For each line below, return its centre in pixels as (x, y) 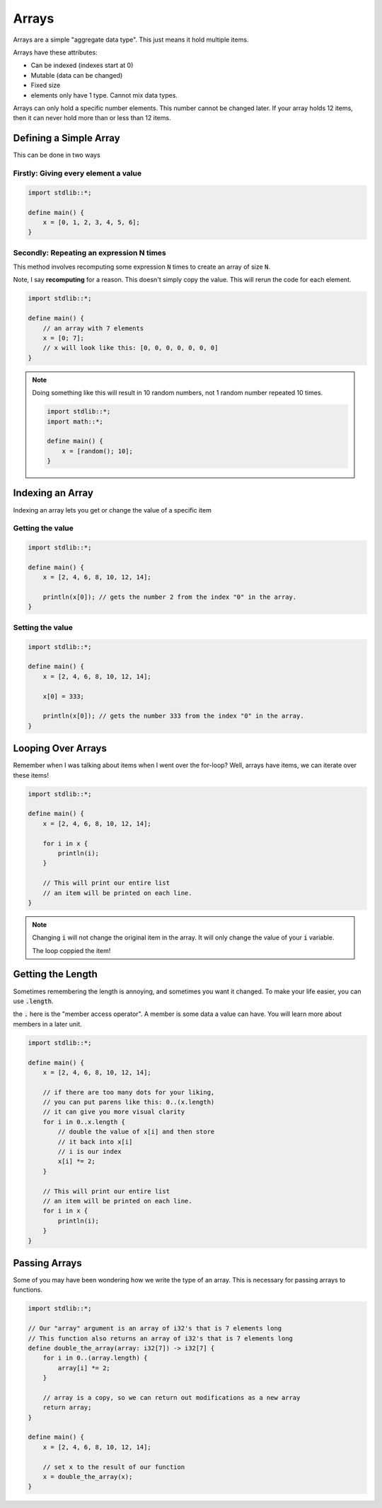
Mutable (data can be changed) (77, 75)
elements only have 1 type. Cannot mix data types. (104, 95)
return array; (67, 1408)
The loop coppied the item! (71, 950)
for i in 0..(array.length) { (95, 1358)
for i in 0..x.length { (84, 1122)
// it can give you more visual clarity (114, 1112)
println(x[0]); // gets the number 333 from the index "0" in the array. (173, 716)
